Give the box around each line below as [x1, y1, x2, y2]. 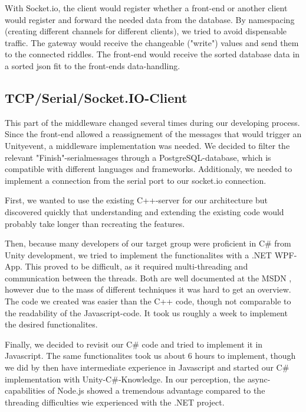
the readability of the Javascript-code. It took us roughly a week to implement [5, 306, 288, 319]
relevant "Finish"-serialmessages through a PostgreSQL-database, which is [5, 151, 271, 163]
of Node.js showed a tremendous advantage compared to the [48, 384, 265, 397]
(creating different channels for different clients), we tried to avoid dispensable [5, 25, 287, 37]
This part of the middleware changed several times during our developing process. [5, 116, 300, 128]
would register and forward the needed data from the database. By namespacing [5, 13, 295, 25]
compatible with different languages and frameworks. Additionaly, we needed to [5, 163, 292, 175]
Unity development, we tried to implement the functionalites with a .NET [5, 248, 272, 261]
